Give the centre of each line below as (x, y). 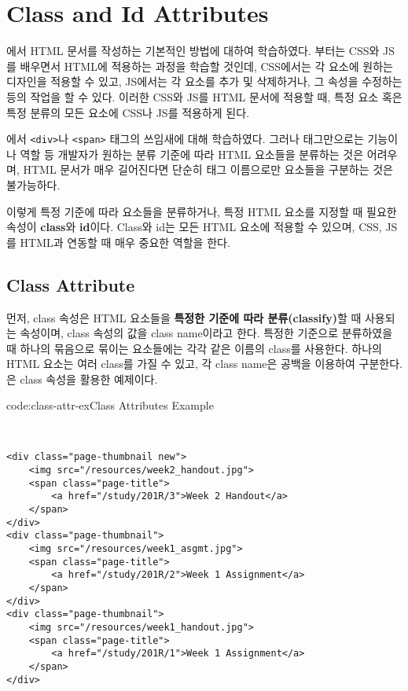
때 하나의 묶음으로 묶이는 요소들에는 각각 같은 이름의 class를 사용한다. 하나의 (194, 348)
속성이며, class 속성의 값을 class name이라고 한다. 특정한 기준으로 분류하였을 (206, 333)
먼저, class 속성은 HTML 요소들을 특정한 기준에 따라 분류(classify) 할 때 (184, 317)
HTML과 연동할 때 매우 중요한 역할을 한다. (125, 242)
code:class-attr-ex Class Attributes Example (110, 405)
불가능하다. (33, 184)
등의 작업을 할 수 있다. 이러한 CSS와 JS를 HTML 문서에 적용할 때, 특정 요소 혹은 (204, 96)
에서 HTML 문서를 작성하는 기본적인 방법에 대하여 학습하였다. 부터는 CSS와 (193, 51)
